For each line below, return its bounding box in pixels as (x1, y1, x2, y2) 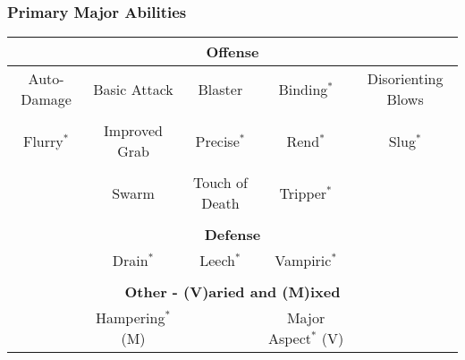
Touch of (192, 172, 248, 193)
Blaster (198, 78, 243, 99)
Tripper (279, 182, 327, 203)
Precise (195, 130, 240, 151)
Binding (278, 78, 328, 99)
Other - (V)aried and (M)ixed (124, 281, 341, 303)
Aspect (267, 328, 311, 349)
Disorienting (367, 68, 444, 90)
